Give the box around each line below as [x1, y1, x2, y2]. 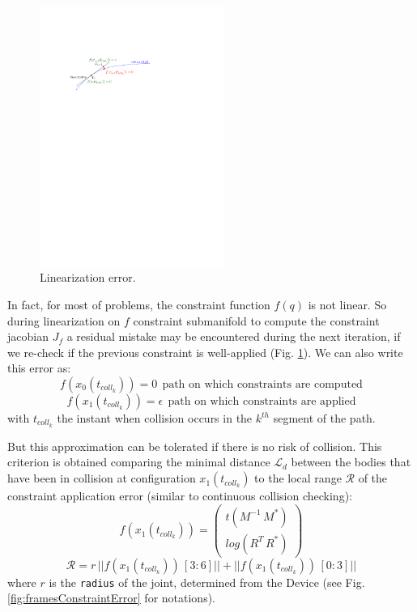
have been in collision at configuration [7, 470, 196, 487]
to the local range [254, 470, 342, 487]
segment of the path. [273, 410, 376, 426]
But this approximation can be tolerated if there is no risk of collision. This [7, 437, 382, 454]
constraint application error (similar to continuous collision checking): [7, 487, 352, 504]
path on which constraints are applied [168, 396, 356, 407]
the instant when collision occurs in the [57, 410, 253, 426]
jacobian [7, 328, 49, 345]
